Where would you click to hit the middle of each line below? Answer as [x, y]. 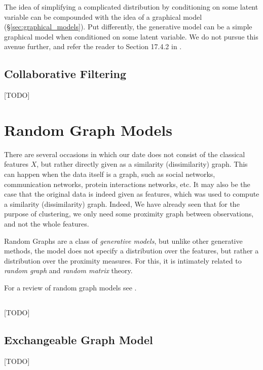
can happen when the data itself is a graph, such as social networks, [110, 174]
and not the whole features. [47, 224]
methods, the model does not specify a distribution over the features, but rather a [131, 251]
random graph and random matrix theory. [68, 270]
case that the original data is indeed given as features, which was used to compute [132, 194]
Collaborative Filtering [65, 74]
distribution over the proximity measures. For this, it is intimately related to [123, 260]
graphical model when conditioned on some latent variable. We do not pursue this [131, 36]
